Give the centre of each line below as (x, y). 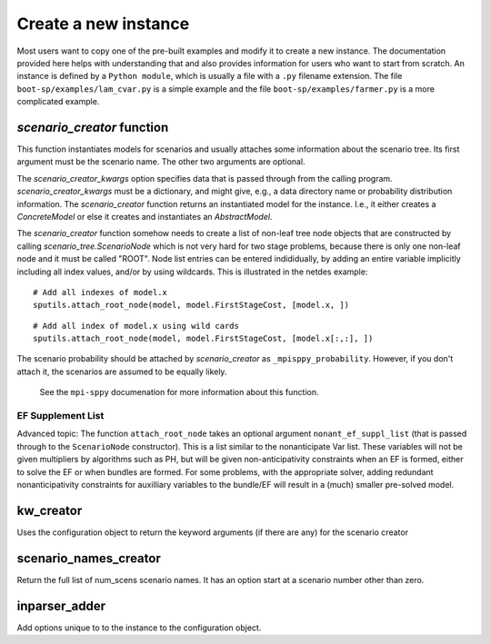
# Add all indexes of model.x (100, 292)
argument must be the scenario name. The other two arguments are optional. (161, 162)
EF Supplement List (60, 416)
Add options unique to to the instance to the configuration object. (139, 628)
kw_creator (50, 510)
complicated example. (58, 102)
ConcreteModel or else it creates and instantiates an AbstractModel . (145, 216)
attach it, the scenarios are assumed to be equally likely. (122, 372)
